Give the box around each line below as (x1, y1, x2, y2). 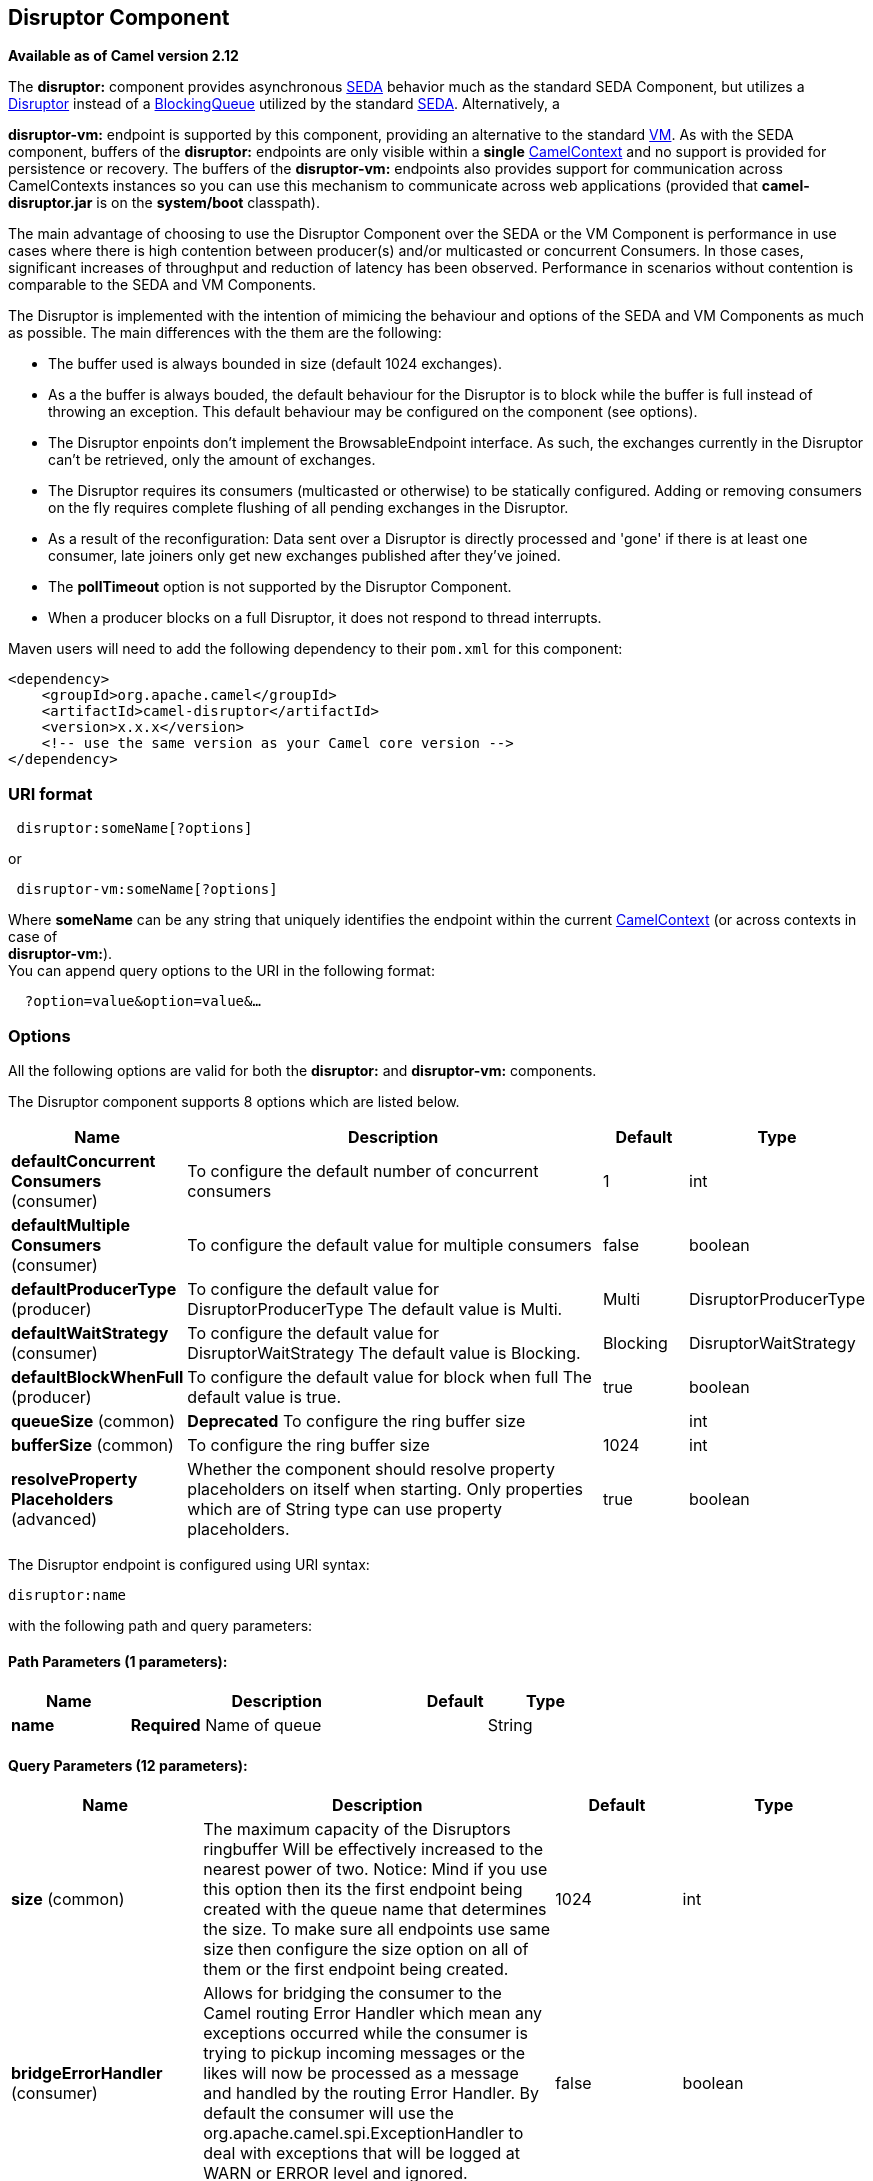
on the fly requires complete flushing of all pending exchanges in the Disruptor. (48, 499, 569, 517)
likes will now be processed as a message (203, 2063, 519, 2084)
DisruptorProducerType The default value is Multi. (187, 1298, 563, 1319)
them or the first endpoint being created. (203, 1959, 509, 1980)
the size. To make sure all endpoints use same (203, 1919, 551, 1940)
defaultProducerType (11, 1278, 177, 1299)
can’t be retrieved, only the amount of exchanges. (48, 451, 376, 469)
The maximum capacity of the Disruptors (203, 1819, 511, 1840)
